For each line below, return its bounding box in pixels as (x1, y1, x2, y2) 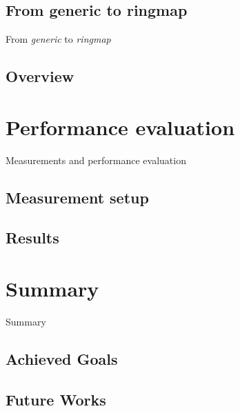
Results (6, 227, 59, 248)
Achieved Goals (6, 348, 118, 369)
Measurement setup (6, 186, 149, 208)
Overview (6, 66, 74, 87)
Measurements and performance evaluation (6, 152, 186, 167)
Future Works (6, 388, 106, 410)
